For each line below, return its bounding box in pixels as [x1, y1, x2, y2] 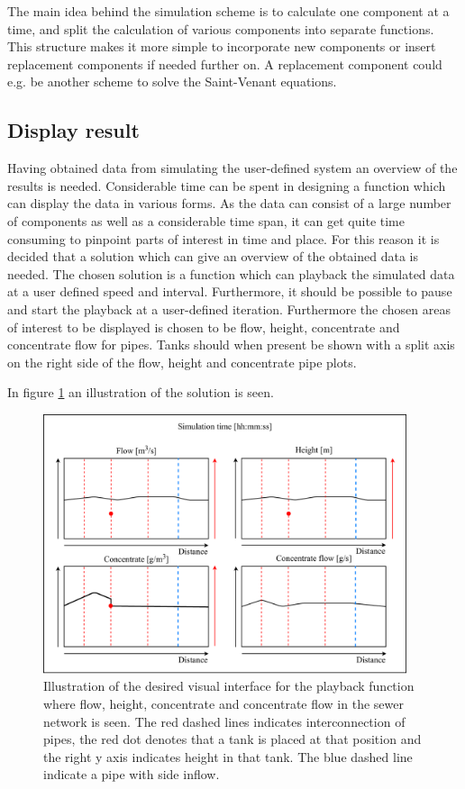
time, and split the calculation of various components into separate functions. [7, 19, 434, 38]
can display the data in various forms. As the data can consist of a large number [7, 194, 451, 213]
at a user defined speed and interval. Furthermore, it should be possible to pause [7, 282, 452, 301]
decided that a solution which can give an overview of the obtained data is [7, 247, 418, 266]
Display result [7, 116, 140, 144]
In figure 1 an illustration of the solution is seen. [7, 383, 274, 402]
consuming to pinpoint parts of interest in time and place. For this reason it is [7, 229, 440, 248]
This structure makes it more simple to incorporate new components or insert [7, 37, 436, 56]
